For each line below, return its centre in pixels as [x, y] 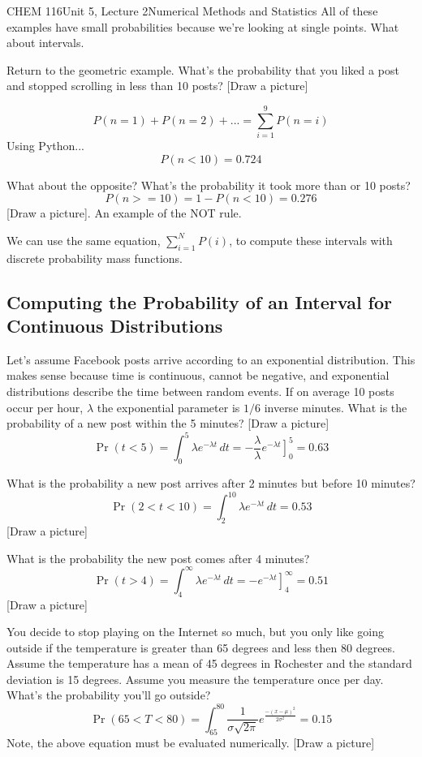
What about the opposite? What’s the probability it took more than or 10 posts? [209, 185]
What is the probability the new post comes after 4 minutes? [158, 558]
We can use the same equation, [84, 240]
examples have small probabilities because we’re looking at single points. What [203, 26]
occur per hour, [45, 407]
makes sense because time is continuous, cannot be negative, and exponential [198, 375]
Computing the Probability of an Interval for [200, 301]
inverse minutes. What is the [336, 407]
